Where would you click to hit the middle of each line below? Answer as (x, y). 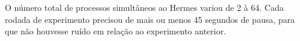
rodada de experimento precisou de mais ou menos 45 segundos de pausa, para (150, 19)
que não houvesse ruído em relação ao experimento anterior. (116, 31)
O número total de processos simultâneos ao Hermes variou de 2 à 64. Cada (144, 7)
